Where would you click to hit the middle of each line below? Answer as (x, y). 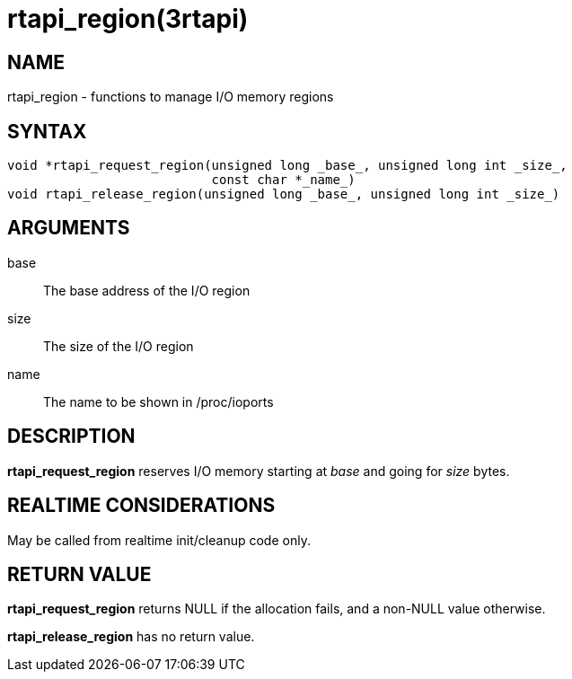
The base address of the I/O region (147, 290)
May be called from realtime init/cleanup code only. (159, 540)
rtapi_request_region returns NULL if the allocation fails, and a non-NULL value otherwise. (277, 609)
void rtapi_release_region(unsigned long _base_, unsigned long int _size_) (284, 194)
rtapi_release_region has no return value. (131, 637)
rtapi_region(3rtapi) (128, 19)
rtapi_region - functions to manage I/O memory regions (171, 97)
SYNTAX (47, 131)
